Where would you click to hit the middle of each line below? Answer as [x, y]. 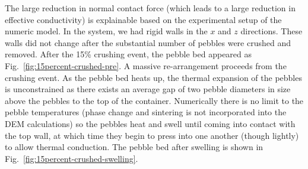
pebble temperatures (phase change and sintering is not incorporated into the [146, 112]
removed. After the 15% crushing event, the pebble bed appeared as [128, 54]
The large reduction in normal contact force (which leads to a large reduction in [150, 8]
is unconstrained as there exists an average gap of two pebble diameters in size [148, 89]
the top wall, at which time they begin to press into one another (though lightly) [152, 135]
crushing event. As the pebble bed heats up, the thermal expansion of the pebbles [153, 77]
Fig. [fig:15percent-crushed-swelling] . [72, 158]
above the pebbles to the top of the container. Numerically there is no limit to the [154, 100]
